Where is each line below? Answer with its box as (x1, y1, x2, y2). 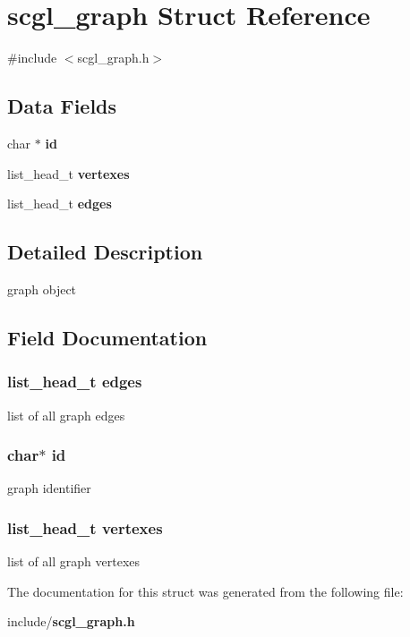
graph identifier (7, 479, 91, 497)
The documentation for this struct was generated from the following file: (7, 582, 404, 600)
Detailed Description (7, 238, 203, 266)
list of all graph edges (7, 405, 125, 424)
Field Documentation (7, 323, 208, 351)
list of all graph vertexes (7, 552, 141, 571)
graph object (7, 279, 77, 298)
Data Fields (7, 92, 117, 120)
